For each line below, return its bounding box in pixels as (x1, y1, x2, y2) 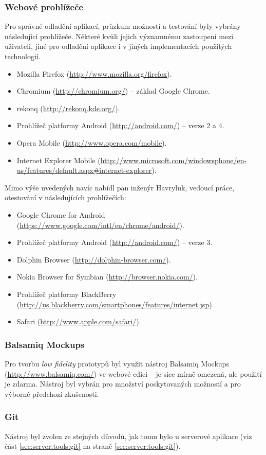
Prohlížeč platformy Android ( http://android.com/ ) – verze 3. (16, 237, 213, 248)
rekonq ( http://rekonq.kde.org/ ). (16, 102, 120, 113)
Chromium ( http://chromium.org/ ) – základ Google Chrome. (16, 85, 210, 96)
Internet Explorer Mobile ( (16, 154, 101, 165)
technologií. (5, 51, 41, 61)
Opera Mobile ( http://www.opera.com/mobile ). (16, 137, 167, 148)
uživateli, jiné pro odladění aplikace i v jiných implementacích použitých (5, 41, 232, 51)
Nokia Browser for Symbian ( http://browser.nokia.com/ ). (16, 271, 198, 282)
